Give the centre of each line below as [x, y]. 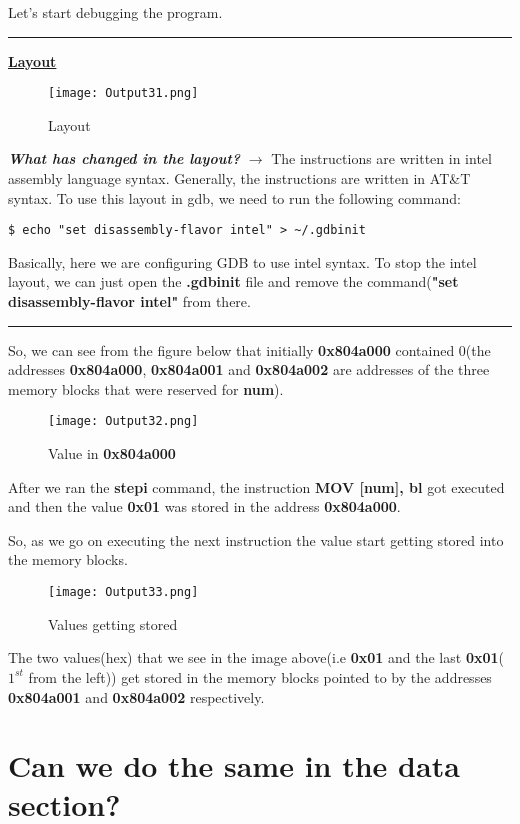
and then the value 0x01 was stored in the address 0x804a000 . [204, 506]
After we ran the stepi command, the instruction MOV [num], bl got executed [256, 486]
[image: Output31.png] [123, 93]
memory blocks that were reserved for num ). [146, 388]
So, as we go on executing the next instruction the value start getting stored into [256, 539]
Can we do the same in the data [234, 765]
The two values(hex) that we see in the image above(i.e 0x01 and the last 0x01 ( [256, 657]
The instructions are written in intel [381, 158]
